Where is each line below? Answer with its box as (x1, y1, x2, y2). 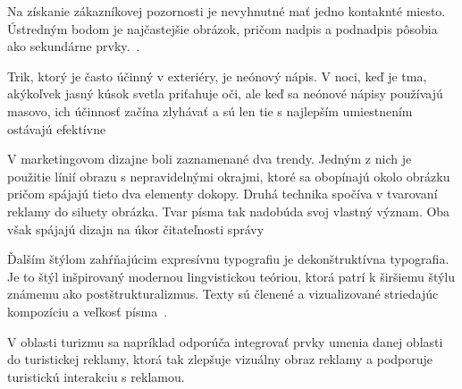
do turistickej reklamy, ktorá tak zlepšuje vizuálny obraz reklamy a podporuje (7, 350, 433, 368)
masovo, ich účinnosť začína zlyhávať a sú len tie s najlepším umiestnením (7, 101, 413, 120)
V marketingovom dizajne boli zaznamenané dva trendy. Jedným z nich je (7, 149, 412, 168)
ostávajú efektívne (7, 119, 106, 138)
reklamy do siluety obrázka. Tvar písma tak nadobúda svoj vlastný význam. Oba (7, 201, 450, 220)
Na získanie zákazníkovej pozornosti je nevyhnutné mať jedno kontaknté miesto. (7, 2, 446, 20)
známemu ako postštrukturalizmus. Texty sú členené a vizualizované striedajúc (7, 284, 439, 303)
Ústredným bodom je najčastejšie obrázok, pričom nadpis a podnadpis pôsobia (7, 19, 438, 38)
